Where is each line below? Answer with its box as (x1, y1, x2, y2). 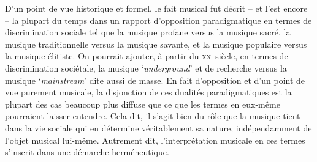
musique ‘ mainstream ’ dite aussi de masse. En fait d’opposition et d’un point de (5, 73, 305, 86)
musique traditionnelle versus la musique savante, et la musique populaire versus (5, 37, 307, 50)
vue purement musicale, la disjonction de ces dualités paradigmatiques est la (5, 86, 292, 98)
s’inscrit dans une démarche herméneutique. (5, 145, 169, 158)
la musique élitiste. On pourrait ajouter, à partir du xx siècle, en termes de (5, 50, 288, 62)
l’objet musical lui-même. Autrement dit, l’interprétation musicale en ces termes (5, 133, 305, 146)
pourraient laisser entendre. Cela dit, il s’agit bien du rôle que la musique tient (5, 109, 300, 122)
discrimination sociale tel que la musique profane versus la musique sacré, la (5, 26, 291, 39)
